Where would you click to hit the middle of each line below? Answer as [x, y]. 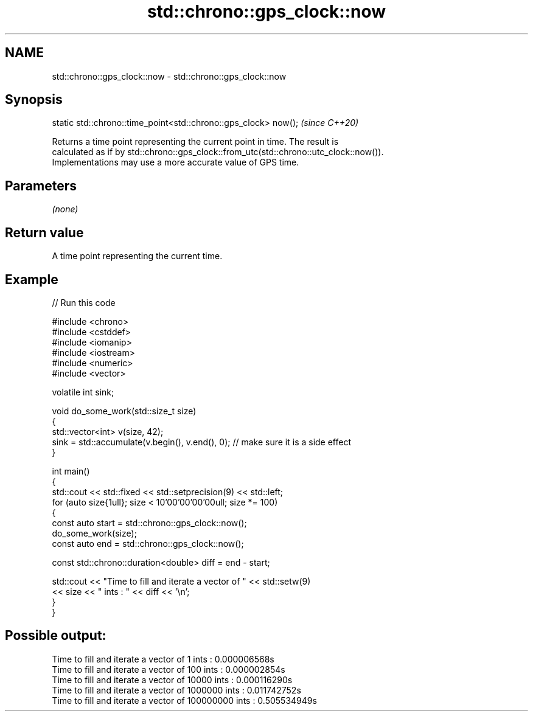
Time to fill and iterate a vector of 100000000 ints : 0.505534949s [184, 700]
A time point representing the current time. [137, 256]
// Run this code [84, 302]
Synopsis [34, 100]
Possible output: [56, 636]
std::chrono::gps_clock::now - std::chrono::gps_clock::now [169, 76]
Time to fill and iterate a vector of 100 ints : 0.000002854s [169, 669]
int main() [71, 471]
